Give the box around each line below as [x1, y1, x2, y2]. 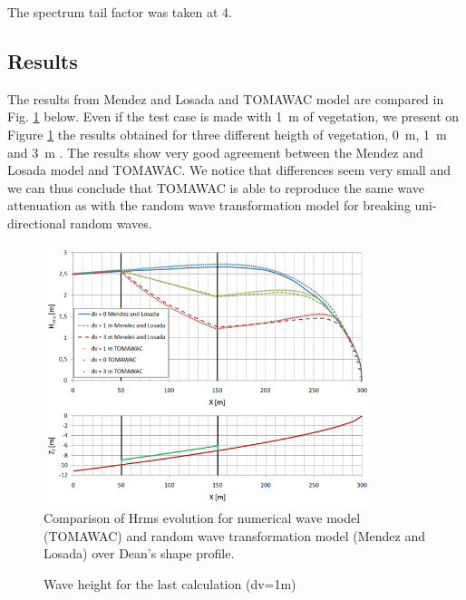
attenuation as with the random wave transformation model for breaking [7, 196, 411, 215]
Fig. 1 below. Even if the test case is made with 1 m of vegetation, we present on [7, 107, 460, 126]
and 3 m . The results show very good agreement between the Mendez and [7, 142, 423, 161]
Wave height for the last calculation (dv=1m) [44, 574, 296, 593]
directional [7, 213, 66, 232]
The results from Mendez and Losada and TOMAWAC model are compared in [7, 89, 444, 108]
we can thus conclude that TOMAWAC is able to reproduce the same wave [7, 178, 424, 197]
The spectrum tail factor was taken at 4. [7, 3, 232, 21]
